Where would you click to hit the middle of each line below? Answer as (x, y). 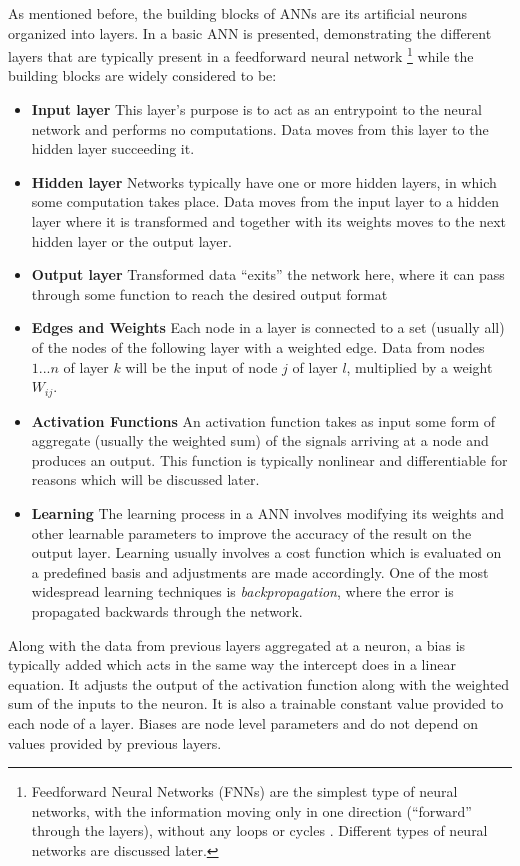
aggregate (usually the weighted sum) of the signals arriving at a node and (260, 440)
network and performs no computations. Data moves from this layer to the (260, 128)
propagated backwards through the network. (167, 610)
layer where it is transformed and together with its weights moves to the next (268, 221)
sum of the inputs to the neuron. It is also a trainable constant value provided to (256, 703)
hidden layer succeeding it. (113, 148)
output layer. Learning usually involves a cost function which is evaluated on (266, 552)
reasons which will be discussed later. (145, 479)
